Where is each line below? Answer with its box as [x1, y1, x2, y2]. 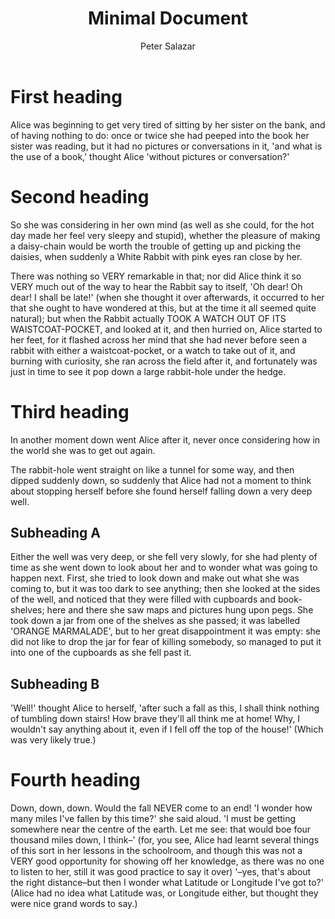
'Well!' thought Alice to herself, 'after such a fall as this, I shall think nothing [10, 702, 320, 714]
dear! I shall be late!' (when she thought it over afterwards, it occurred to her [10, 291, 325, 303]
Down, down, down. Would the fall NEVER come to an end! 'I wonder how [10, 802, 313, 814]
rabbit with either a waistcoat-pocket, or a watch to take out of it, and [10, 344, 296, 356]
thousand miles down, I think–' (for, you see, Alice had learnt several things [10, 834, 320, 846]
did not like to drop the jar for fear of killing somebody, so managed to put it [10, 636, 322, 648]
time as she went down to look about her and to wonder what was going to [10, 562, 318, 574]
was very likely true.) [10, 734, 97, 746]
